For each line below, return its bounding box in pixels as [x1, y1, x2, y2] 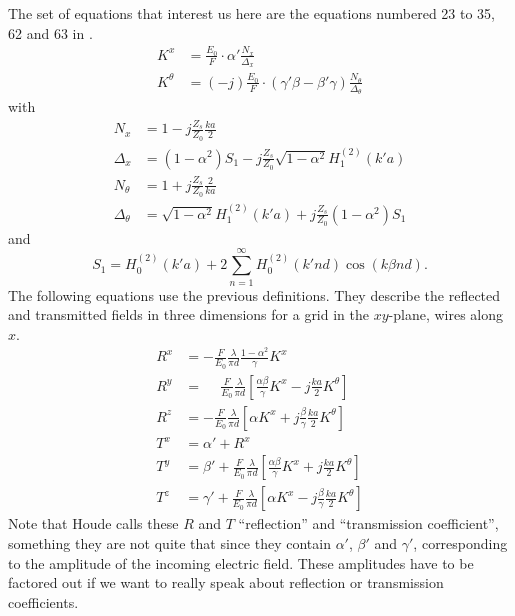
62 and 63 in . [8, 22, 93, 43]
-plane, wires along [388, 304, 503, 325]
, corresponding [413, 532, 508, 553]
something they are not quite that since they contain [8, 532, 331, 553]
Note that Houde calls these [8, 513, 179, 534]
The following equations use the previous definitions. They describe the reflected [8, 284, 501, 305]
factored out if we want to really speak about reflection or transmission [8, 572, 444, 593]
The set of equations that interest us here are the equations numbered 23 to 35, [8, 3, 496, 23]
